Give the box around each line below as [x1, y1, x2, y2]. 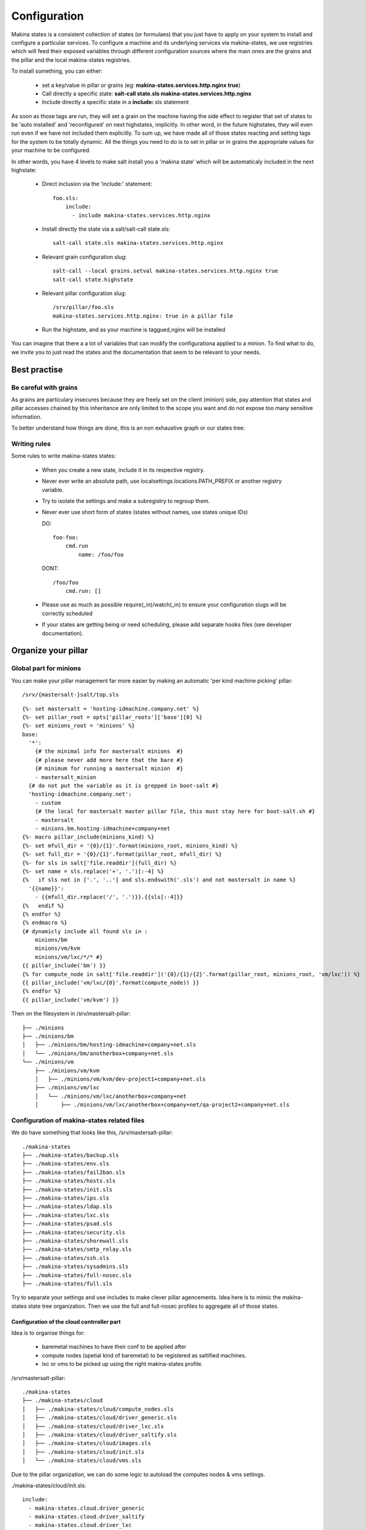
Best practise [11, 364, 64, 375]
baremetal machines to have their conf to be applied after [42, 1343, 186, 1351]
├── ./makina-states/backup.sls [22, 1152, 119, 1159]
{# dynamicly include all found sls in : [22, 928, 148, 935]
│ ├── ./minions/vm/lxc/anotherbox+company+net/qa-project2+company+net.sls [34, 1102, 290, 1108]
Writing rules [11, 439, 51, 448]
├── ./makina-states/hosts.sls [22, 1177, 116, 1184]
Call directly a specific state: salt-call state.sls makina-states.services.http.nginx [42, 89, 252, 97]
